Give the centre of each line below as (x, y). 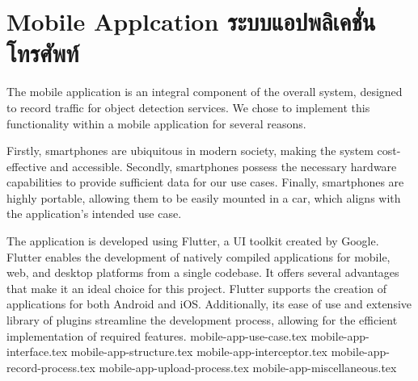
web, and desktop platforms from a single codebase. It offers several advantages (203, 272)
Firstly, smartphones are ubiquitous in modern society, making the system (190, 151)
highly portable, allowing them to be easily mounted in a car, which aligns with (204, 197)
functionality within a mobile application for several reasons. (156, 123)
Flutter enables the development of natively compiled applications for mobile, (198, 256)
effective (27, 166)
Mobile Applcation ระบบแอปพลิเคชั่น (191, 21)
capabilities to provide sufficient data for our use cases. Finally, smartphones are (205, 182)
